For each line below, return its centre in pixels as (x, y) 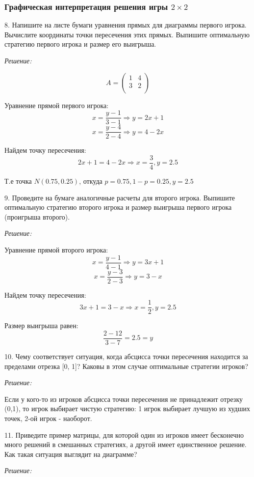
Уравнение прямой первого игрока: (57, 105)
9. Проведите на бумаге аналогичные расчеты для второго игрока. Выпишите (120, 197)
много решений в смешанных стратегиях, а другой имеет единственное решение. (126, 444)
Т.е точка (18, 181)
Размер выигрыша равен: (41, 325)
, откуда (91, 181)
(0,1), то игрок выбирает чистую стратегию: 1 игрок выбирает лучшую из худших (127, 408)
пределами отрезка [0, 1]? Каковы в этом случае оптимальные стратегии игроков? (127, 366)
